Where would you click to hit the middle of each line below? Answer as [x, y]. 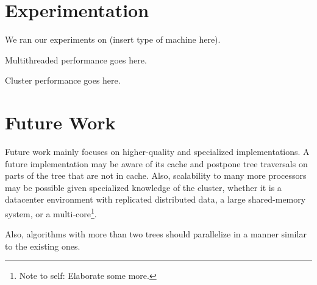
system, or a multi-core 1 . [51, 213]
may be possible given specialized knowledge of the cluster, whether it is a [143, 187]
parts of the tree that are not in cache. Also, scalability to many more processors [156, 175]
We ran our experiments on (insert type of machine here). [113, 39]
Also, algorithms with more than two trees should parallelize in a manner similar [156, 234]
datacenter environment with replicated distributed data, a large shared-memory [155, 199]
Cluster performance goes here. [63, 80]
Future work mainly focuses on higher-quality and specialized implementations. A [157, 152]
